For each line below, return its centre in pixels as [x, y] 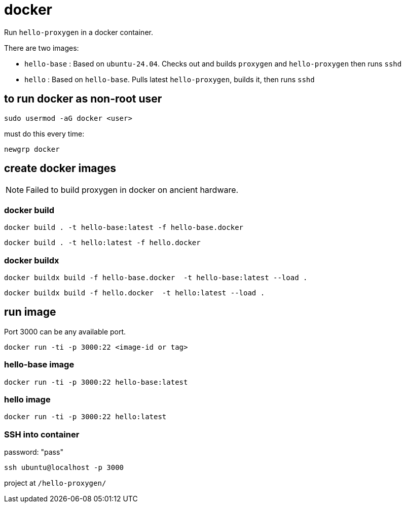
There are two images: [42, 48]
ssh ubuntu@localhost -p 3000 [64, 468]
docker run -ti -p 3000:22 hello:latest [85, 417]
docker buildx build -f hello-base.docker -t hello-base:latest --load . [156, 277]
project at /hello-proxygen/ [55, 483]
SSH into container [42, 434]
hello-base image [39, 365]
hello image [27, 399]
